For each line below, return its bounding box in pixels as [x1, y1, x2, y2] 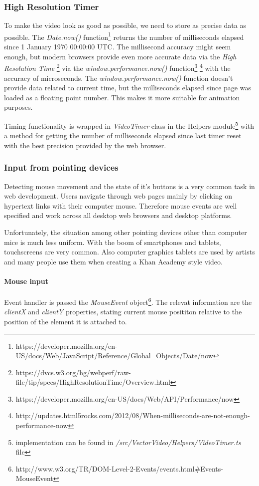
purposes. [4, 102, 33, 112]
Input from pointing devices [4, 161, 119, 174]
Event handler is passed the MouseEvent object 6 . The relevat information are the [4, 295, 252, 307]
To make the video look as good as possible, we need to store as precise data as [4, 20, 246, 30]
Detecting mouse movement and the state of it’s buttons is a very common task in [4, 181, 255, 191]
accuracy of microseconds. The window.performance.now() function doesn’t [4, 72, 233, 83]
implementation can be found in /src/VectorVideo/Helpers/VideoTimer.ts [15, 437, 241, 447]
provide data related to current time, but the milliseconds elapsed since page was [4, 82, 251, 93]
